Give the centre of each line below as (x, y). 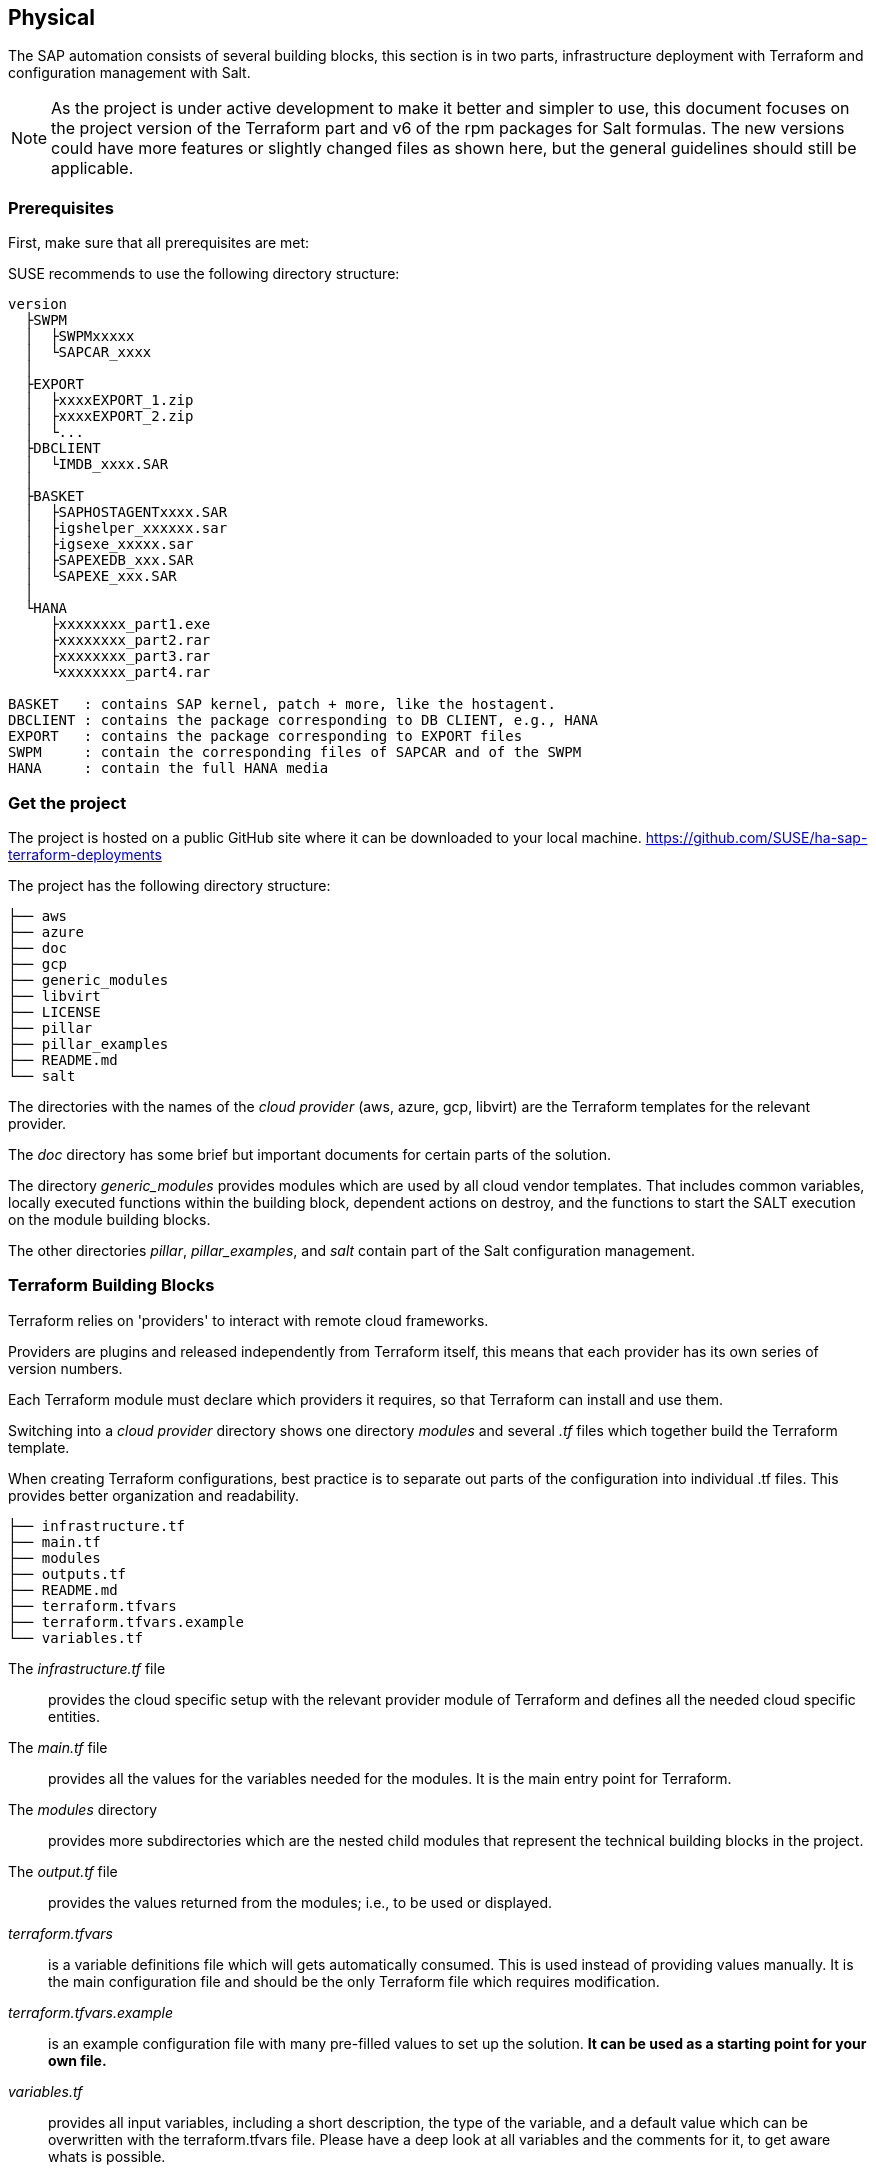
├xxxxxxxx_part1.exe (130, 624)
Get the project (67, 802)
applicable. (92, 168)
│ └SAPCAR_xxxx (88, 352)
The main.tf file (58, 1747)
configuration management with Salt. (129, 73)
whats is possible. (107, 2156)
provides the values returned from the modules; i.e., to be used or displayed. (300, 1902)
